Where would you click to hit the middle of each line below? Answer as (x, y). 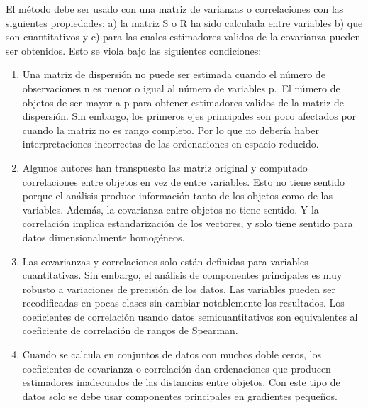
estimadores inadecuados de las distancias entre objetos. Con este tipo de (181, 382)
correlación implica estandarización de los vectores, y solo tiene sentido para (188, 223)
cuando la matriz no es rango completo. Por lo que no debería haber (171, 129)
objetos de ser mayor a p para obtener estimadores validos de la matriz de (183, 102)
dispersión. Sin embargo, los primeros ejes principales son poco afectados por (189, 116)
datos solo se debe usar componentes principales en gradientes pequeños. (180, 396)
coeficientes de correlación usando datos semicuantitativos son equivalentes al (190, 316)
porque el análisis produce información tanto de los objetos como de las (178, 195)
